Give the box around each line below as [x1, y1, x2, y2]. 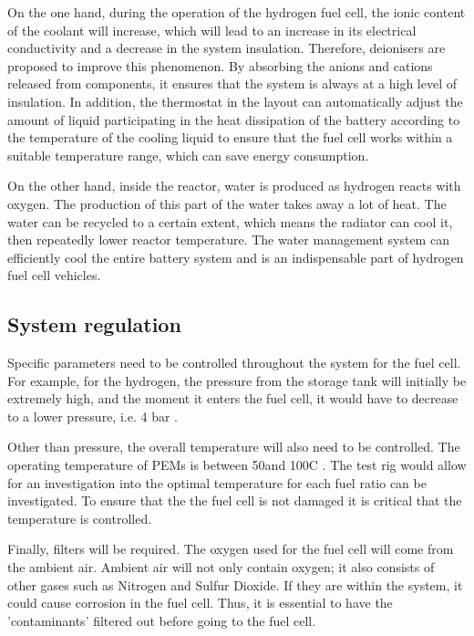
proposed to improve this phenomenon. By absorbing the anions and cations [7, 56, 433, 75]
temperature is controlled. [7, 508, 152, 527]
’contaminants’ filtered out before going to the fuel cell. [7, 610, 316, 630]
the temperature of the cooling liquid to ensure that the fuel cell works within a [7, 128, 453, 147]
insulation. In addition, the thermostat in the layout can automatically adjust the [7, 91, 463, 110]
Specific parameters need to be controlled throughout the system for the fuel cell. [7, 353, 461, 372]
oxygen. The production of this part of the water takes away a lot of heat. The [7, 193, 447, 213]
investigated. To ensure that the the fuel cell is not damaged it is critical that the [7, 491, 462, 510]
